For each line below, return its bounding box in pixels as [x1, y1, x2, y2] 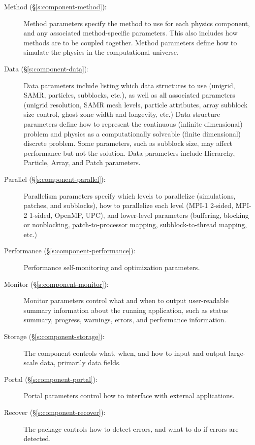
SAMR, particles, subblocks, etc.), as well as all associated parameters [24, 90, 235, 100]
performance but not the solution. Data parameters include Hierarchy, [24, 147, 235, 158]
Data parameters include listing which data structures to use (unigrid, [24, 80, 235, 90]
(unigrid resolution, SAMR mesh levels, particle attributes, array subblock [24, 99, 248, 109]
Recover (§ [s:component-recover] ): [4, 407, 106, 417]
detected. [24, 433, 51, 444]
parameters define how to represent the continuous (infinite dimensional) [24, 118, 243, 129]
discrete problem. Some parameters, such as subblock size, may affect [24, 138, 233, 148]
